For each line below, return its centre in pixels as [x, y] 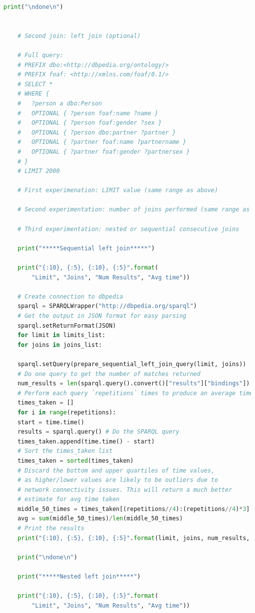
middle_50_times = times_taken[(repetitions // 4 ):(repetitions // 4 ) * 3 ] [134, 509]
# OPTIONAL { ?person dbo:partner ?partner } [97, 132]
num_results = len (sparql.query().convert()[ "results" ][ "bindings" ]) [134, 384]
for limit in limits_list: [61, 335]
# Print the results [51, 528]
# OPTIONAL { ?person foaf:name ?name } [88, 113]
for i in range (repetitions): [67, 412]
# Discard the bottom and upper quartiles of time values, [116, 470]
